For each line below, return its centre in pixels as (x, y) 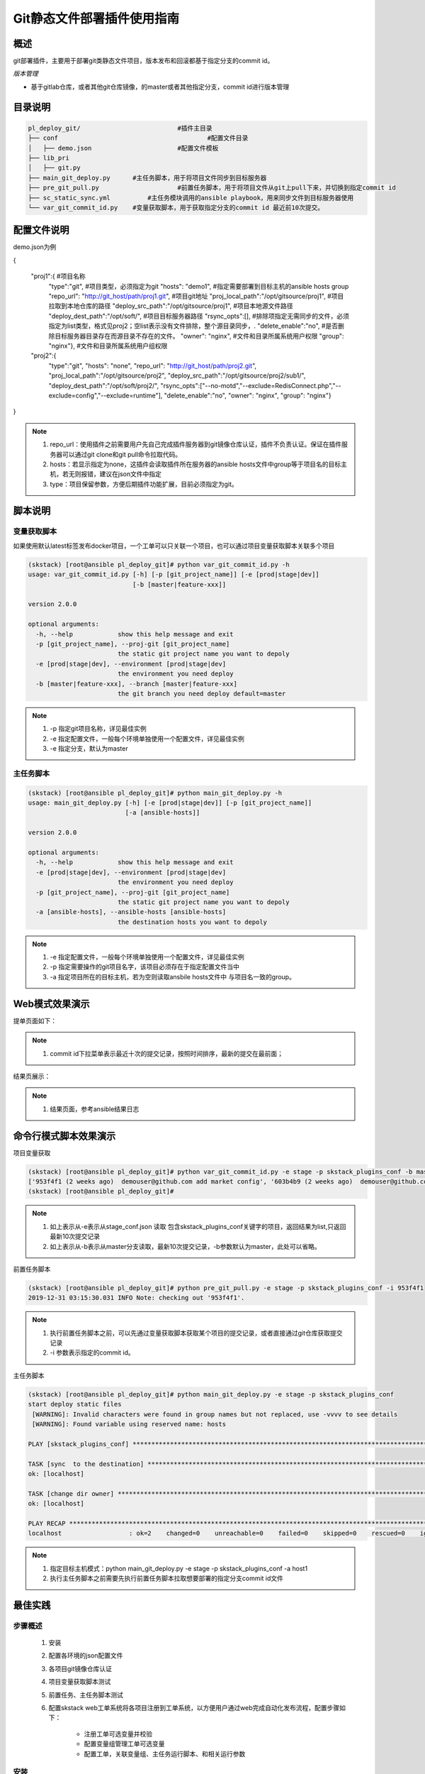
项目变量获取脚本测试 (80, 1682)
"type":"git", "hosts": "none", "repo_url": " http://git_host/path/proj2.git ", (153, 365)
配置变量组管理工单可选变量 (124, 1744)
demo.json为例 (35, 247)
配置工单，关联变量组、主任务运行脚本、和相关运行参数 (165, 1753)
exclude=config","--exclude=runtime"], (106, 395)
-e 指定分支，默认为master (89, 749)
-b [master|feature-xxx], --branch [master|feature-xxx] (136, 684)
